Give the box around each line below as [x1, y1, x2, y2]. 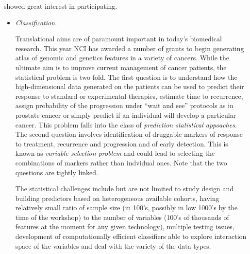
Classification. [15, 17, 57, 27]
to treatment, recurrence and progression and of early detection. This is [15, 138, 228, 148]
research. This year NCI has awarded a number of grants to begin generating [15, 43, 244, 53]
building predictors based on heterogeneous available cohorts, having [15, 193, 219, 203]
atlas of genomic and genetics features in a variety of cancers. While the [15, 53, 230, 63]
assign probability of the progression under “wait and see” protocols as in [15, 100, 233, 110]
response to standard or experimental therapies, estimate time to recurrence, [15, 91, 243, 101]
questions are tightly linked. [15, 167, 98, 177]
